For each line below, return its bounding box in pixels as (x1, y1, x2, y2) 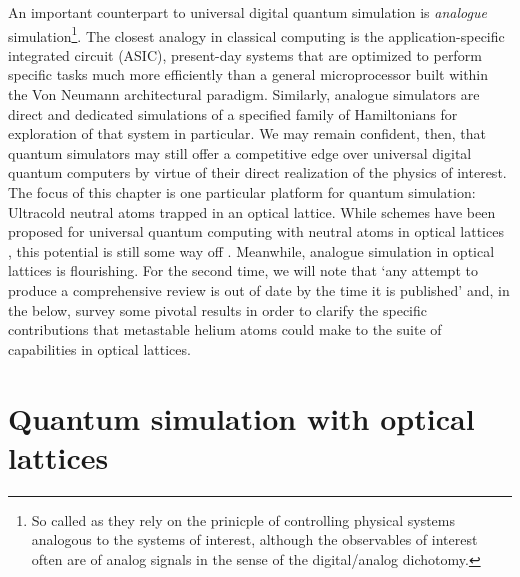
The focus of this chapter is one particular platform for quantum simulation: (8, 182, 476, 202)
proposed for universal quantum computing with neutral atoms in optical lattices (8, 221, 504, 242)
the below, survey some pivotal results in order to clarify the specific (8, 299, 428, 320)
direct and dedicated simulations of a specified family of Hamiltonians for (8, 103, 458, 124)
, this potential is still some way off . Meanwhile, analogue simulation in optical (8, 240, 495, 261)
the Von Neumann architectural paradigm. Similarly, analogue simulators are (8, 84, 480, 105)
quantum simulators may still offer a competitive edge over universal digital (8, 142, 472, 163)
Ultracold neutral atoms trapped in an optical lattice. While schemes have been (8, 201, 496, 222)
